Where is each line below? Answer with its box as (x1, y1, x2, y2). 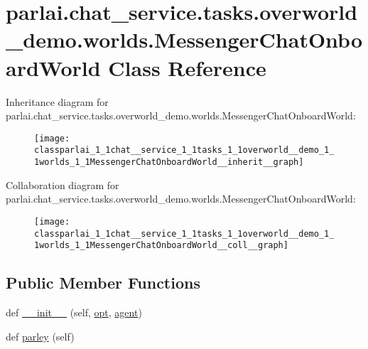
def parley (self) (6, 328, 75, 343)
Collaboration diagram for (6, 177, 119, 192)
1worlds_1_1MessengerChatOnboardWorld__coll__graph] (34, 240, 288, 251)
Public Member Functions (6, 272, 200, 294)
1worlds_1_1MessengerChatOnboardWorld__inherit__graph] (34, 157, 304, 167)
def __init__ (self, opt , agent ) (6, 305, 142, 320)
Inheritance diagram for (6, 94, 109, 109)
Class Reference (108, 53, 266, 82)
